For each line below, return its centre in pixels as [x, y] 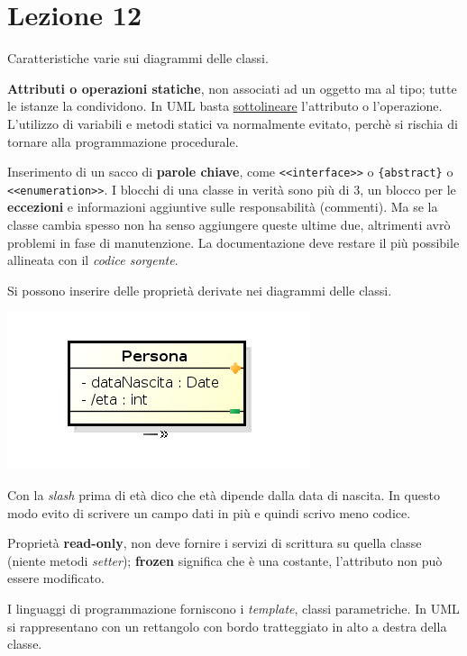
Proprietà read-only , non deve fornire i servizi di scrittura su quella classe [215, 543]
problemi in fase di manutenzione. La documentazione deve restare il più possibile [233, 242]
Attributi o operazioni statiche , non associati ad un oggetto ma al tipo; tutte [232, 88]
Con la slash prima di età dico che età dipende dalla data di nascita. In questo [224, 494]
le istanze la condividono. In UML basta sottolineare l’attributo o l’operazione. [225, 106]
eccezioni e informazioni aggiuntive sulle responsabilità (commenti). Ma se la [223, 207]
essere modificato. [56, 578]
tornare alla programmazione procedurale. [123, 141]
